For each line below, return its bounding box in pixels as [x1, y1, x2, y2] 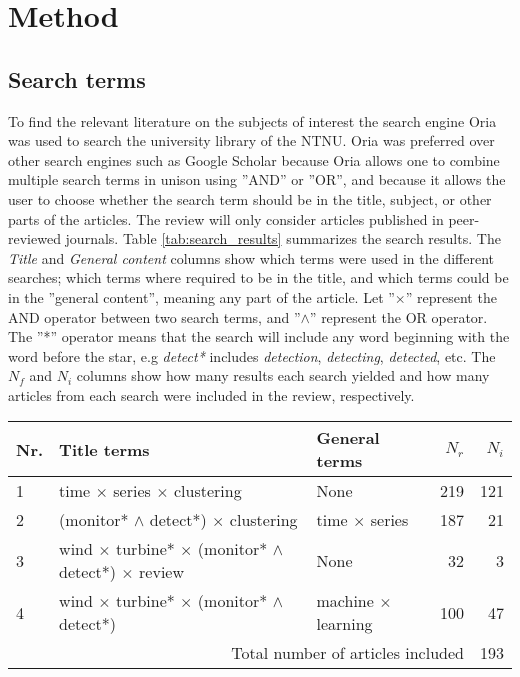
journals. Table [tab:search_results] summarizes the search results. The [65, 228, 501, 249]
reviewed [8, 228, 61, 249]
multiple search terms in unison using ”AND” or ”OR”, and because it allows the [8, 169, 506, 190]
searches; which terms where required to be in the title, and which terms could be [8, 267, 509, 288]
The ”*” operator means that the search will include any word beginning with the [8, 326, 510, 347]
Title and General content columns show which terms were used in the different [8, 247, 494, 268]
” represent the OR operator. [309, 306, 488, 327]
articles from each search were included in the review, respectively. [8, 384, 415, 405]
